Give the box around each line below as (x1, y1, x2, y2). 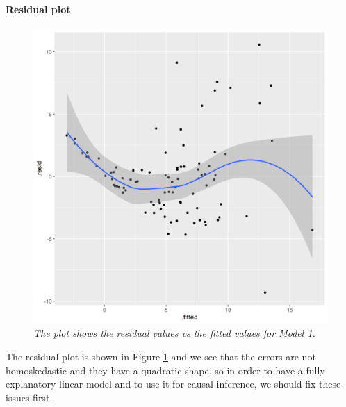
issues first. (6, 390, 53, 404)
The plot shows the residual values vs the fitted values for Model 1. (33, 326, 315, 340)
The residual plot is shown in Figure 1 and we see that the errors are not (6, 349, 316, 363)
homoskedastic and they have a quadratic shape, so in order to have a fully (6, 363, 325, 377)
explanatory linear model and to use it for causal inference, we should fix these (6, 376, 341, 391)
